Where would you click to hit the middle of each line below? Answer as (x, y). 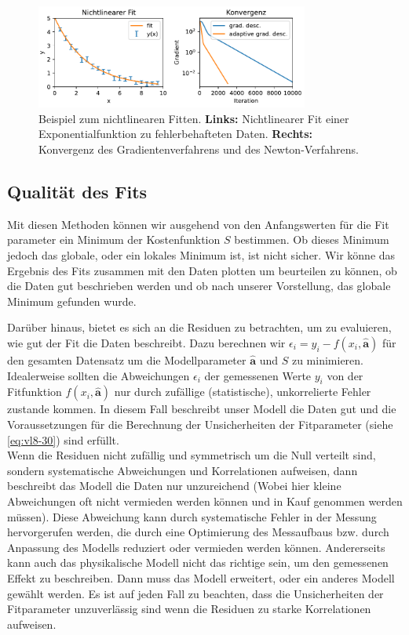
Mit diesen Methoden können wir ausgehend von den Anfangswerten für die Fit (198, 224)
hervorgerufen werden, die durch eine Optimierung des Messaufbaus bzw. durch (198, 532)
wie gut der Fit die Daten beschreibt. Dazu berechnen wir (146, 343)
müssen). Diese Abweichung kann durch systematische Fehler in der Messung (192, 516)
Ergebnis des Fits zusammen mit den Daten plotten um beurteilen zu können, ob (202, 270)
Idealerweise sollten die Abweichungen (99, 375)
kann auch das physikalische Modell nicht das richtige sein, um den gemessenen (198, 562)
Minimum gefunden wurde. (72, 301)
